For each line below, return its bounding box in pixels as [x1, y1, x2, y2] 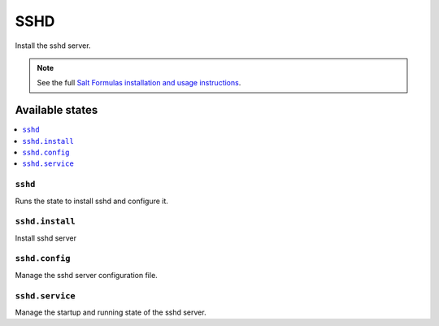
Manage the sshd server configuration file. [15, 270, 158, 280]
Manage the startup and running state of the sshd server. [15, 307, 206, 317]
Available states [15, 103, 98, 117]
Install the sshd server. [15, 41, 91, 50]
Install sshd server [15, 233, 77, 243]
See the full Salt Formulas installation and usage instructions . [37, 78, 241, 88]
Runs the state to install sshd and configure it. [15, 196, 168, 206]
